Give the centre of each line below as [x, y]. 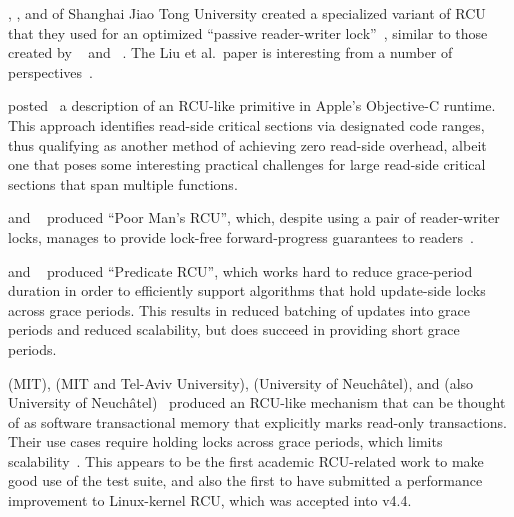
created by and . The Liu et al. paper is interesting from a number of [230, 52]
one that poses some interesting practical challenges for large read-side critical [247, 164]
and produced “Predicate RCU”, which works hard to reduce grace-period [240, 270]
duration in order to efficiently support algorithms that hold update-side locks [247, 290]
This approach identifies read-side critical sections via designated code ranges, [246, 124]
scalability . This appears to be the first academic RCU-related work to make [246, 460]
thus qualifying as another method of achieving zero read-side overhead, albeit [247, 144]
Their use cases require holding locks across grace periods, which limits [225, 441]
